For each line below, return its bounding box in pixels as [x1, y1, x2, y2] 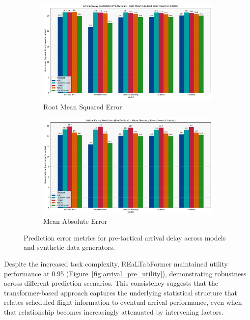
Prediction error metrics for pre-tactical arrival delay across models [24, 232, 226, 242]
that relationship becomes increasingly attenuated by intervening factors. [4, 306, 223, 317]
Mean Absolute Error [43, 216, 108, 226]
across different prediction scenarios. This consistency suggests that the [4, 278, 219, 288]
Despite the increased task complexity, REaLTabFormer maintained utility [4, 258, 228, 268]
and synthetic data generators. [24, 242, 115, 252]
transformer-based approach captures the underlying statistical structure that [4, 287, 237, 297]
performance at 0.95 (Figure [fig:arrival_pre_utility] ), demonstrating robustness [4, 268, 247, 278]
